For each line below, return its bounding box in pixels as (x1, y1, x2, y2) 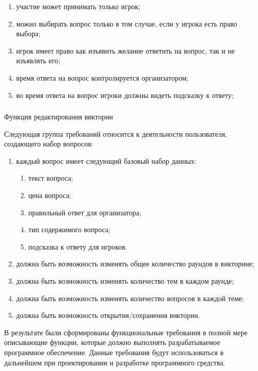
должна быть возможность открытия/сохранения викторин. (16, 310, 200, 320)
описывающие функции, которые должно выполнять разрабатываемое (4, 337, 220, 348)
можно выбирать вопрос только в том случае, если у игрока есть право (16, 18, 238, 29)
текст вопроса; (28, 172, 73, 183)
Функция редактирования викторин (4, 111, 113, 122)
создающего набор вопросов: (4, 138, 93, 149)
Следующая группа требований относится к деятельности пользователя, (4, 128, 227, 139)
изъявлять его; (16, 55, 60, 66)
